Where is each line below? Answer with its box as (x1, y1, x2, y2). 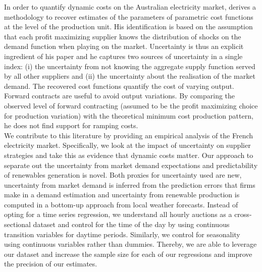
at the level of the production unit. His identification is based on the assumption (4, 21, 253, 32)
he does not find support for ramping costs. (4, 120, 138, 131)
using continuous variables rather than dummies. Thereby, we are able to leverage (4, 239, 257, 249)
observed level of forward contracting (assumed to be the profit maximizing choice (4, 100, 258, 111)
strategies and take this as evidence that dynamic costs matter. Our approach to (4, 149, 253, 160)
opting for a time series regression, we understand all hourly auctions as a (4, 209, 232, 220)
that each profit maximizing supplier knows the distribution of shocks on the (4, 31, 241, 41)
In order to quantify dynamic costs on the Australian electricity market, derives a (4, 2, 256, 12)
